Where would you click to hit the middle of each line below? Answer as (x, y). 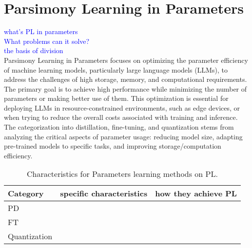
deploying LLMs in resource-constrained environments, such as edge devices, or (122, 107)
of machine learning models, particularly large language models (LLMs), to (116, 69)
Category (26, 193)
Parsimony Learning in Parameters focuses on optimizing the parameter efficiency (126, 60)
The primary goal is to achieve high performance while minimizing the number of (126, 88)
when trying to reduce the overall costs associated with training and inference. (121, 117)
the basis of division (34, 50)
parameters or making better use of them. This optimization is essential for (116, 98)
